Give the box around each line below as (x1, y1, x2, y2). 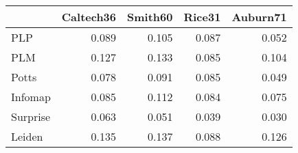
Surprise (11, 109, 51, 124)
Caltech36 (61, 9, 117, 25)
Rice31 (183, 9, 221, 25)
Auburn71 (231, 9, 287, 25)
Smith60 (127, 9, 173, 25)
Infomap (11, 89, 51, 105)
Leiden (11, 128, 43, 144)
